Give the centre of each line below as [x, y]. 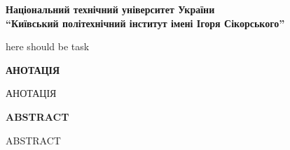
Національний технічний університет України [110, 9]
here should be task [48, 46]
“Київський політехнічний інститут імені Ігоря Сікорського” [145, 23]
